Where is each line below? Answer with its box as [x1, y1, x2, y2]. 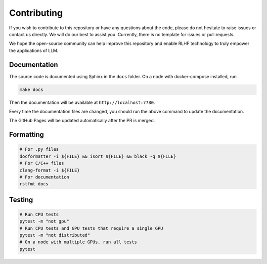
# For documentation [19, 174, 69, 180]
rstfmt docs [19, 181, 49, 187]
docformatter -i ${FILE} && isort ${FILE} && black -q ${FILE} [19, 153, 177, 159]
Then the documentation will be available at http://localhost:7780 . [9, 99, 155, 105]
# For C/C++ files [19, 161, 64, 166]
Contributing [9, 7, 63, 18]
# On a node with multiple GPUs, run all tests [19, 239, 137, 245]
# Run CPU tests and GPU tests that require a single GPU [19, 225, 163, 231]
